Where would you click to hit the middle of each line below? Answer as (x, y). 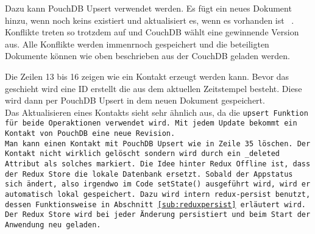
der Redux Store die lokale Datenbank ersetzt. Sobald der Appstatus (149, 174)
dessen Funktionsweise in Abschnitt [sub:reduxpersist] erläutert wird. (155, 204)
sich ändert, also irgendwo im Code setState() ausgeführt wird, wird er (158, 184)
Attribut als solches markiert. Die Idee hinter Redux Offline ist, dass (158, 164)
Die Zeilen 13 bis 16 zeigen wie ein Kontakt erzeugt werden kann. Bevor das (147, 76)
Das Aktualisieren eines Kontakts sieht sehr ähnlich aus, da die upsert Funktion (157, 112)
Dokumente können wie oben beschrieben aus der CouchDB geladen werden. (147, 56)
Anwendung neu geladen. (53, 225)
